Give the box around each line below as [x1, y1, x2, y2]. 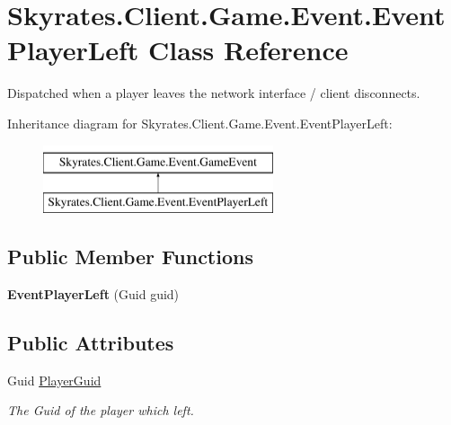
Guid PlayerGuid [7, 370, 102, 389]
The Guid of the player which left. [7, 401, 194, 420]
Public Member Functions [7, 243, 253, 270]
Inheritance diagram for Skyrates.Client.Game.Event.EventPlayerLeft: [7, 113, 393, 132]
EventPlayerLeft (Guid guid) [7, 284, 180, 303]
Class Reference [148, 31, 349, 68]
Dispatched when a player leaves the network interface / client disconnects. [7, 84, 420, 102]
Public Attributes [7, 328, 174, 356]
